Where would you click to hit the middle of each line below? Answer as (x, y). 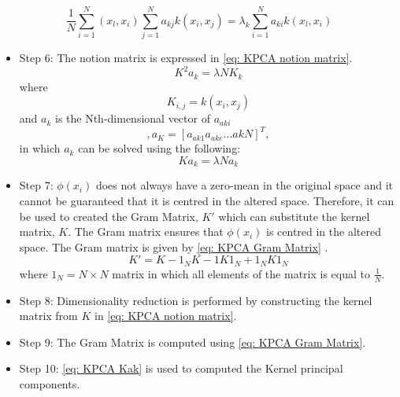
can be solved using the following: (159, 148)
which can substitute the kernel (294, 216)
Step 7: (36, 185)
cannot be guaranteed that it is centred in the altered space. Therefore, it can (207, 200)
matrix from (48, 316)
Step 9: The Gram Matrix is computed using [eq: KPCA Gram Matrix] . (193, 342)
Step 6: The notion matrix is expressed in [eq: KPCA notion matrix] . (186, 58)
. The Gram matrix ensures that (146, 232)
